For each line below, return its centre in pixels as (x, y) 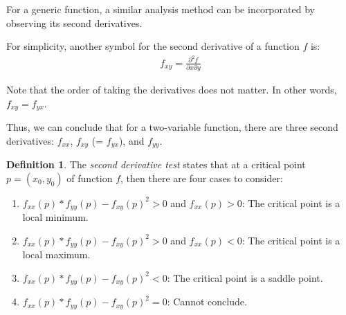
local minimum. (55, 217)
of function (90, 178)
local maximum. (56, 254)
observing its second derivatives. (74, 22)
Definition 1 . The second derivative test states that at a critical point (156, 164)
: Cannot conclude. (207, 301)
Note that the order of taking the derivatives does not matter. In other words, (172, 90)
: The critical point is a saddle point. (245, 277)
